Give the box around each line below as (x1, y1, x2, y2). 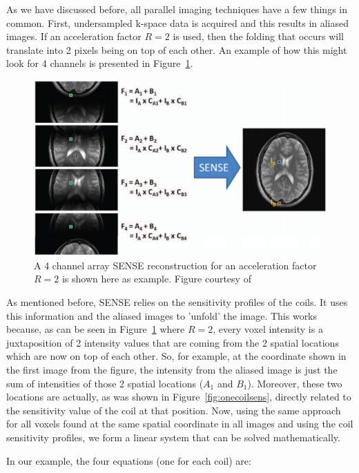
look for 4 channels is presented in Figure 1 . (6, 56, 193, 70)
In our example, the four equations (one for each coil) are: (6, 453, 251, 467)
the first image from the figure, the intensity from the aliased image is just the (6, 362, 338, 376)
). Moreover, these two (247, 376, 342, 390)
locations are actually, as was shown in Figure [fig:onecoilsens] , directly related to (6, 389, 351, 404)
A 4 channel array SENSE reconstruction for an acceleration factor (34, 258, 317, 272)
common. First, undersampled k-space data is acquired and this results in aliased (6, 15, 349, 30)
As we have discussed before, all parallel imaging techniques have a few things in (6, 2, 348, 16)
